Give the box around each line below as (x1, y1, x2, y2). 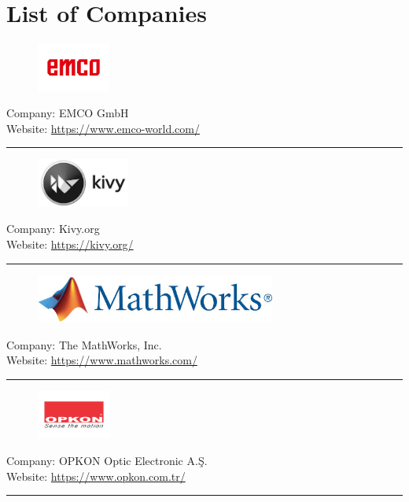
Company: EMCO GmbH (6, 105, 129, 121)
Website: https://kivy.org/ (6, 236, 134, 253)
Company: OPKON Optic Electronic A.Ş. (6, 452, 208, 468)
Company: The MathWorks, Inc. (6, 336, 162, 353)
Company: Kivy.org (6, 220, 100, 237)
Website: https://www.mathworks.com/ (6, 352, 197, 368)
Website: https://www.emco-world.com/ (6, 120, 200, 136)
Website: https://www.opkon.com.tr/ (6, 467, 186, 484)
